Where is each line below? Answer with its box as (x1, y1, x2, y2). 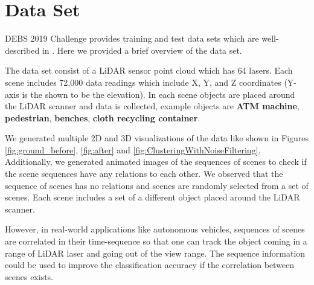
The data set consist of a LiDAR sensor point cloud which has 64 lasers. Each (5, 64, 293, 77)
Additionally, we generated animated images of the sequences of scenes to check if (5, 155, 307, 168)
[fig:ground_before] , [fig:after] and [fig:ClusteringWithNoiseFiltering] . (5, 143, 261, 156)
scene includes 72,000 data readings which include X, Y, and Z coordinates (5, 75, 281, 88)
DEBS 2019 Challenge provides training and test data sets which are (5, 32, 259, 45)
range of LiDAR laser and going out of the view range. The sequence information (5, 246, 306, 259)
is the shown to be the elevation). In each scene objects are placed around (22, 88, 295, 100)
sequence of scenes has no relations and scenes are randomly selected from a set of (5, 179, 309, 191)
